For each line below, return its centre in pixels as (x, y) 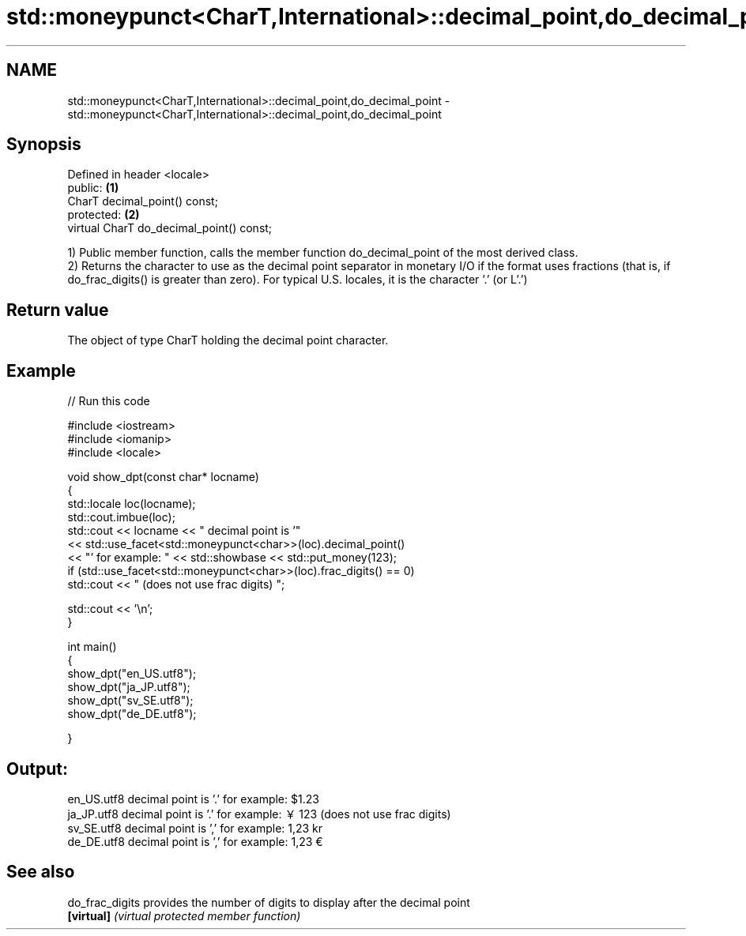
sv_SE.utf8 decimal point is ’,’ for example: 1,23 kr (195, 828)
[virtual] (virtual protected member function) (184, 915)
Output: (37, 769)
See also (41, 872)
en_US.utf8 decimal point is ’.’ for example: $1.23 (193, 799)
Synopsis (44, 145)
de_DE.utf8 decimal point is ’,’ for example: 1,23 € (195, 841)
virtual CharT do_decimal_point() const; (170, 228)
